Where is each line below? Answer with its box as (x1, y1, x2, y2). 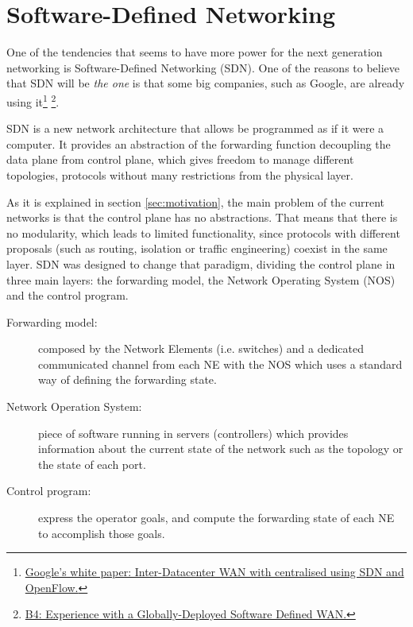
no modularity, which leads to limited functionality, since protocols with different (6, 224, 400, 241)
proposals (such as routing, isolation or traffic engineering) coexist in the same (6, 240, 388, 257)
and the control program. (6, 287, 129, 304)
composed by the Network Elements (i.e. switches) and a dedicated (38, 340, 364, 357)
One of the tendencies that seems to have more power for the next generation (6, 44, 383, 60)
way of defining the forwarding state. (38, 371, 217, 388)
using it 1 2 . (6, 91, 60, 110)
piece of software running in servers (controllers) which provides (38, 424, 349, 441)
